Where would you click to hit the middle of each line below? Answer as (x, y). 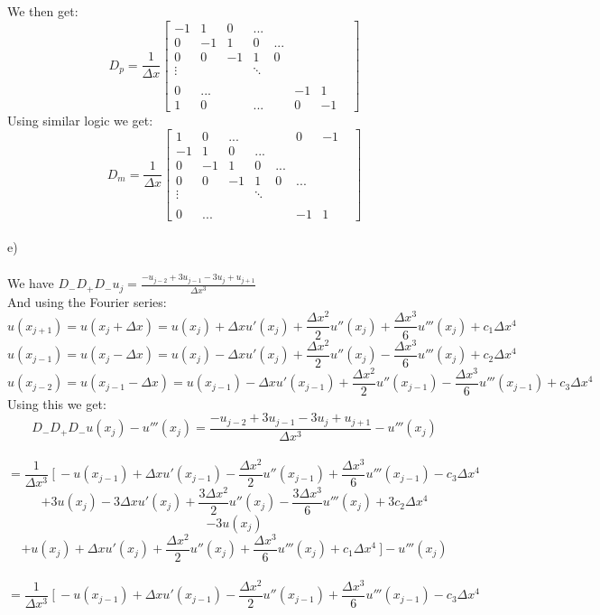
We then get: (43, 11)
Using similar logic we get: (80, 120)
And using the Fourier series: (87, 301)
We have (31, 283)
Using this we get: (57, 403)
